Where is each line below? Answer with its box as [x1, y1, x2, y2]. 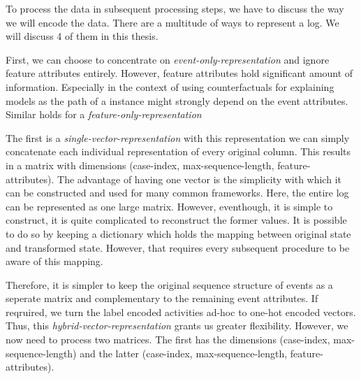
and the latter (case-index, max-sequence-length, [80, 345, 288, 360]
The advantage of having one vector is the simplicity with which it [57, 171, 341, 186]
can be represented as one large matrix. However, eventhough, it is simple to [6, 199, 333, 213]
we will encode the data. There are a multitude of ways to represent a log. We [6, 15, 339, 29]
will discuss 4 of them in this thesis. [6, 29, 159, 43]
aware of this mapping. [6, 254, 103, 269]
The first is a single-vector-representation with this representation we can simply [6, 130, 350, 145]
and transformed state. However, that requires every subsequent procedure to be [6, 240, 350, 255]
